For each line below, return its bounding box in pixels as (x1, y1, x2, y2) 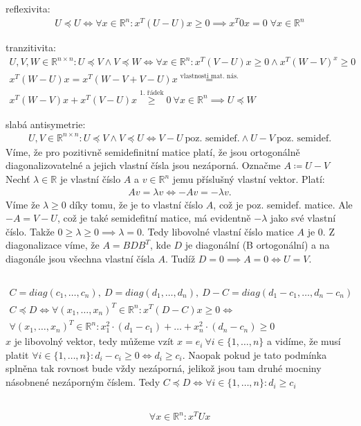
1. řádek (140, 89, 164, 97)
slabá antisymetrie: (6, 116, 86, 131)
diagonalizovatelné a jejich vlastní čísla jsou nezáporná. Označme (6, 158, 281, 172)
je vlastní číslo (59, 172, 121, 186)
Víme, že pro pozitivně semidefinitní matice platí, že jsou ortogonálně (6, 144, 300, 159)
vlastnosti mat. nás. (180, 72, 239, 80)
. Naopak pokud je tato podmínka (182, 347, 327, 362)
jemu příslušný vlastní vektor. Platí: (172, 172, 325, 186)
